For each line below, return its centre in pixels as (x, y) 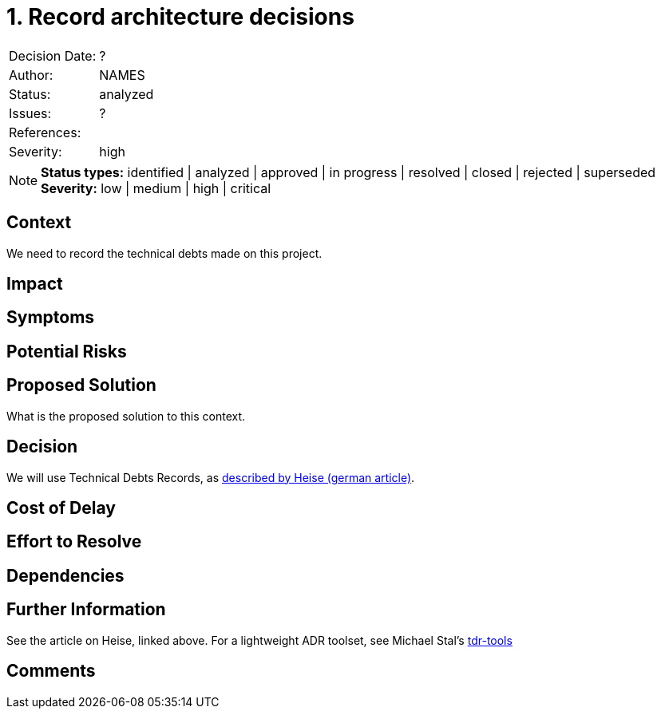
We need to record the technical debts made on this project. (164, 253)
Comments (51, 671)
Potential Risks (67, 351)
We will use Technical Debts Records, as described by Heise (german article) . (211, 477)
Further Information (86, 610)
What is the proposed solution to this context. (126, 416)
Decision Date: (53, 55)
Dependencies (65, 575)
